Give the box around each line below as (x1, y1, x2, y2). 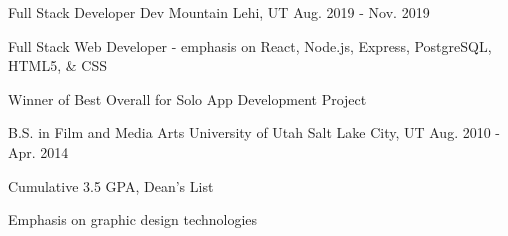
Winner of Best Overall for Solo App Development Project (8, 88, 367, 109)
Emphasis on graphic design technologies (8, 209, 258, 230)
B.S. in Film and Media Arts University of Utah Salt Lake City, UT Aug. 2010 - (8, 122, 501, 143)
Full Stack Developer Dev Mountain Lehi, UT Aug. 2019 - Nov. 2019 (8, 2, 430, 22)
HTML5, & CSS (8, 55, 107, 76)
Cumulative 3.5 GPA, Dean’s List (8, 175, 214, 196)
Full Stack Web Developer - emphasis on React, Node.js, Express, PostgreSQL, (8, 35, 492, 56)
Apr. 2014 (8, 141, 69, 162)
